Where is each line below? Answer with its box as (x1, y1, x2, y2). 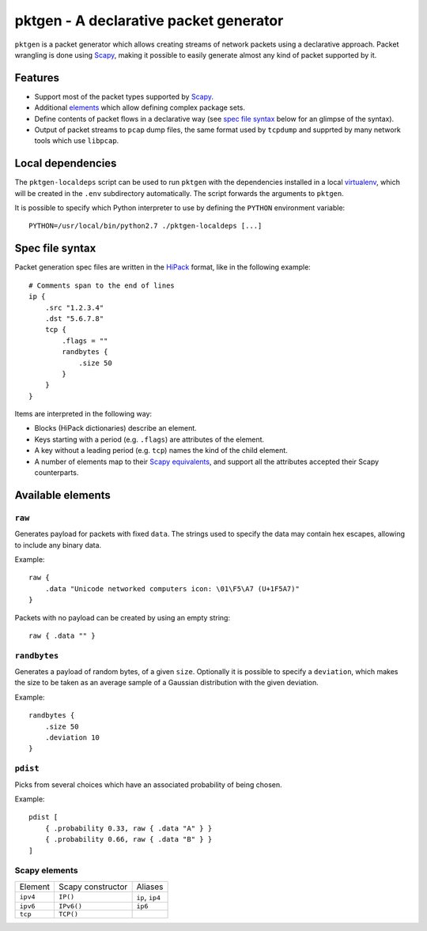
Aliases (136, 881, 164, 892)
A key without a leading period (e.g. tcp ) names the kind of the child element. (34, 446, 288, 455)
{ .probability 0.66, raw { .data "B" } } (44, 835, 213, 844)
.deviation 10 (44, 733, 100, 742)
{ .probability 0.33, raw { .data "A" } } (44, 824, 213, 833)
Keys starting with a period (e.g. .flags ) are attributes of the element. (34, 435, 265, 444)
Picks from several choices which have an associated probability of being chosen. (14, 779, 282, 790)
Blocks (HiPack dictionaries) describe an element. (34, 424, 197, 433)
